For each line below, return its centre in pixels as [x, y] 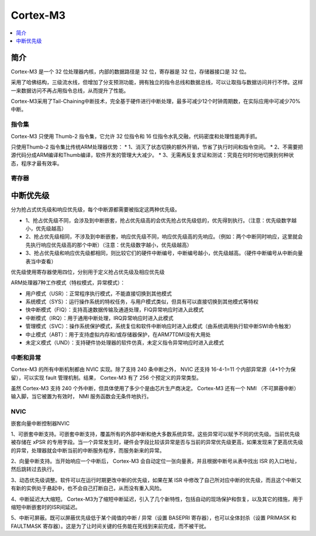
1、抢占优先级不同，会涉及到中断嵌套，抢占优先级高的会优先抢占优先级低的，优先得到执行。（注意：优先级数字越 [161, 220]
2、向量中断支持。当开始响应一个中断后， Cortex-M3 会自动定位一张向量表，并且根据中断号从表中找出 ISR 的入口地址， [155, 461]
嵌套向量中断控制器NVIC [40, 423]
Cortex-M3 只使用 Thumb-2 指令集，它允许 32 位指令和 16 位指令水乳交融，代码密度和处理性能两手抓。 [135, 136]
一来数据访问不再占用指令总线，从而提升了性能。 [70, 90]
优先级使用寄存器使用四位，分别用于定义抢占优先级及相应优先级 [88, 272]
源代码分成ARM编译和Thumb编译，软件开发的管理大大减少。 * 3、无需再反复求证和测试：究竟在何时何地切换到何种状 [152, 155]
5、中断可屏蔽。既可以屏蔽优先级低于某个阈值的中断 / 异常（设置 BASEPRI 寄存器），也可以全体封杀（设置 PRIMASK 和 [154, 518]
